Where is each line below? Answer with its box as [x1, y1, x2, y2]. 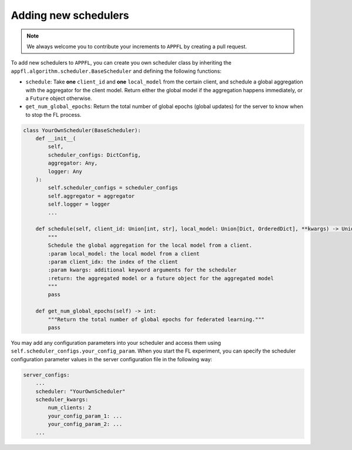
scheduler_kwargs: [35, 396, 89, 402]
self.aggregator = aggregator [48, 193, 135, 199]
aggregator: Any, [48, 160, 98, 167]
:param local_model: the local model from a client [48, 250, 200, 257]
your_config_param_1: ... [48, 412, 123, 419]
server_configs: [23, 371, 70, 378]
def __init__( [35, 135, 76, 142]
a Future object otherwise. [25, 95, 92, 102]
